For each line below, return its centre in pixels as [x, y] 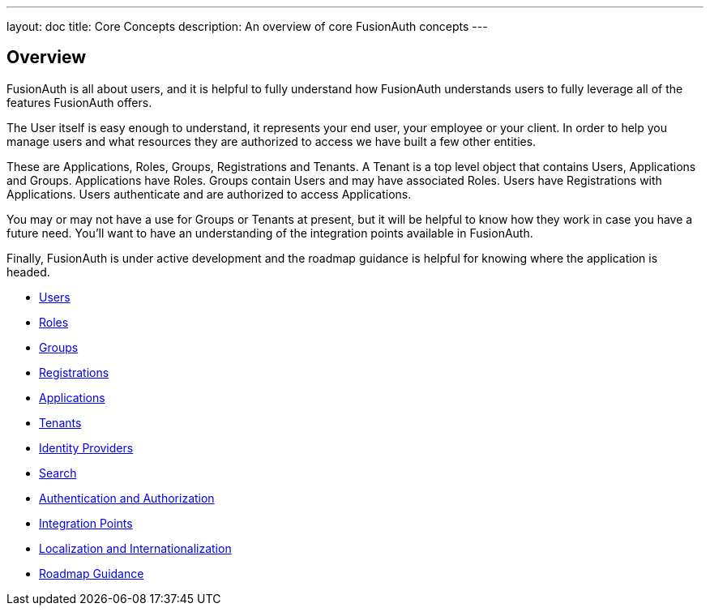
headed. [28, 272]
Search [58, 473]
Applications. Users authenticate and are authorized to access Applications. [209, 194]
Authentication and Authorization [127, 498]
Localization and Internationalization [135, 548]
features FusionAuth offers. [79, 102]
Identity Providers [86, 447]
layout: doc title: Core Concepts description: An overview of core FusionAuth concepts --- [247, 26]
